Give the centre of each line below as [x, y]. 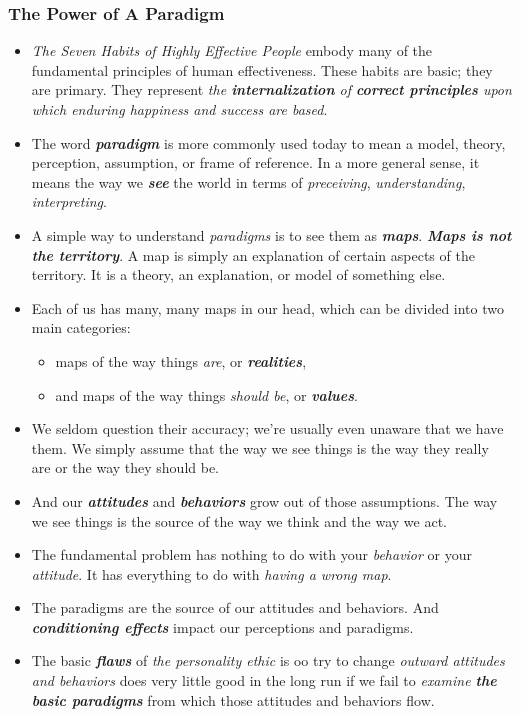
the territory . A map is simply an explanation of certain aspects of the [253, 254]
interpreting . [69, 201]
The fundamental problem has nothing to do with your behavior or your [252, 554]
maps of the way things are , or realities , [181, 360]
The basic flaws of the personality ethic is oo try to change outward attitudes [268, 660]
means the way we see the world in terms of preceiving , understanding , [248, 181]
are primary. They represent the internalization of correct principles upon [271, 89]
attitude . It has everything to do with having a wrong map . [211, 573]
